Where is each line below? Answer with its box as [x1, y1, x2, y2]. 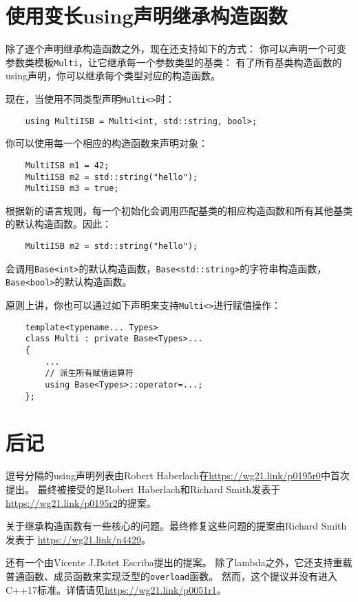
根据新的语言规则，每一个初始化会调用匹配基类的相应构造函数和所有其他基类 [6, 203, 352, 217]
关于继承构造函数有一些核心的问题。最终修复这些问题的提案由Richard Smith [6, 519, 347, 533]
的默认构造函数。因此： [6, 217, 112, 231]
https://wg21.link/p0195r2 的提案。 [6, 495, 156, 510]
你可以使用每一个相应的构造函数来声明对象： [6, 136, 208, 150]
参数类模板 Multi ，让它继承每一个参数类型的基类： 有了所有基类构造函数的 [6, 54, 342, 69]
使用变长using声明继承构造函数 [6, 1, 288, 30]
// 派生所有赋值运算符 [45, 368, 134, 379]
